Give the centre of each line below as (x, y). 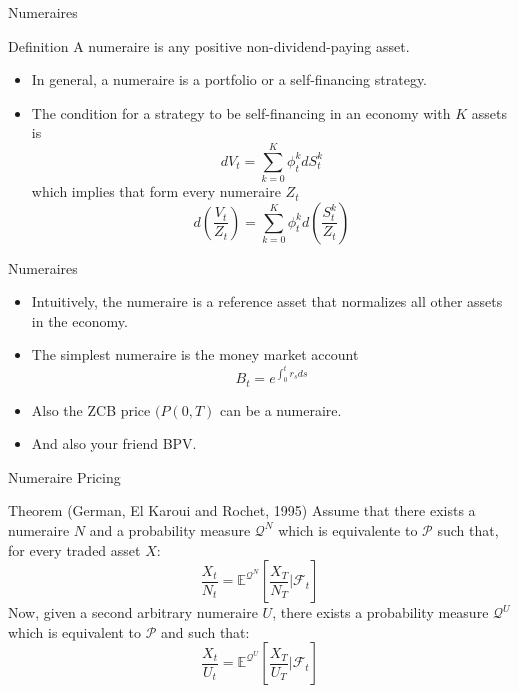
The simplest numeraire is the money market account (195, 354)
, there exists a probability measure (380, 612)
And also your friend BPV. (114, 443)
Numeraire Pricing (64, 476)
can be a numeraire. (280, 409)
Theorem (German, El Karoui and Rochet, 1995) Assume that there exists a (242, 510)
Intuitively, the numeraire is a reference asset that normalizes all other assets (267, 301)
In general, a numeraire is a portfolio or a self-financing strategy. (229, 79)
